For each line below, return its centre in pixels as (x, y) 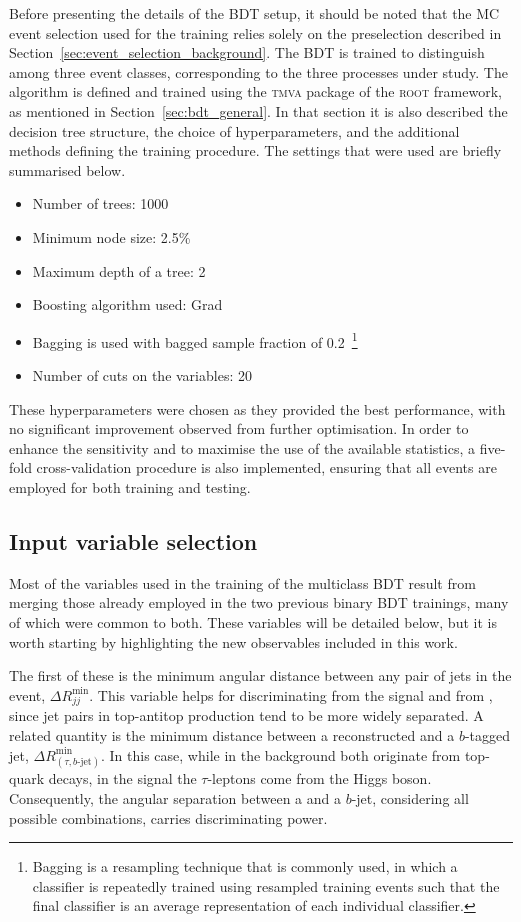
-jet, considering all (410, 797)
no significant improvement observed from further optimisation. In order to (239, 428)
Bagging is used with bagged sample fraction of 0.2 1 (195, 340)
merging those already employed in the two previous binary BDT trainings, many (259, 602)
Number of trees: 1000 (100, 203)
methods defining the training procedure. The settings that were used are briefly (255, 150)
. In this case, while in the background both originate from (281, 754)
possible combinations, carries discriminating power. (168, 817)
